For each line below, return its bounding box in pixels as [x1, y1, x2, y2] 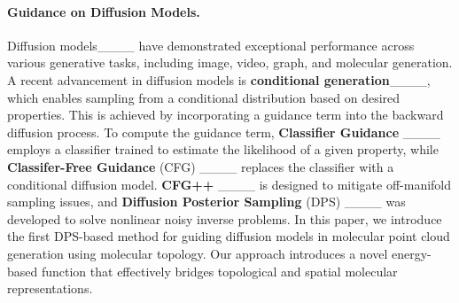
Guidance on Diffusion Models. [7, 2, 200, 20]
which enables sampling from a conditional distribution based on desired [7, 88, 401, 106]
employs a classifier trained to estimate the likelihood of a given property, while [7, 140, 439, 159]
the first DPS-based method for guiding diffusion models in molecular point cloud [7, 227, 450, 245]
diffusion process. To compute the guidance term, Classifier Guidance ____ [7, 122, 440, 141]
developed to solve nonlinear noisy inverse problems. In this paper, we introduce [7, 209, 442, 228]
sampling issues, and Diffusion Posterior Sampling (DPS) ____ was [7, 192, 406, 211]
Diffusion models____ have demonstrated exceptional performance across [7, 35, 415, 54]
